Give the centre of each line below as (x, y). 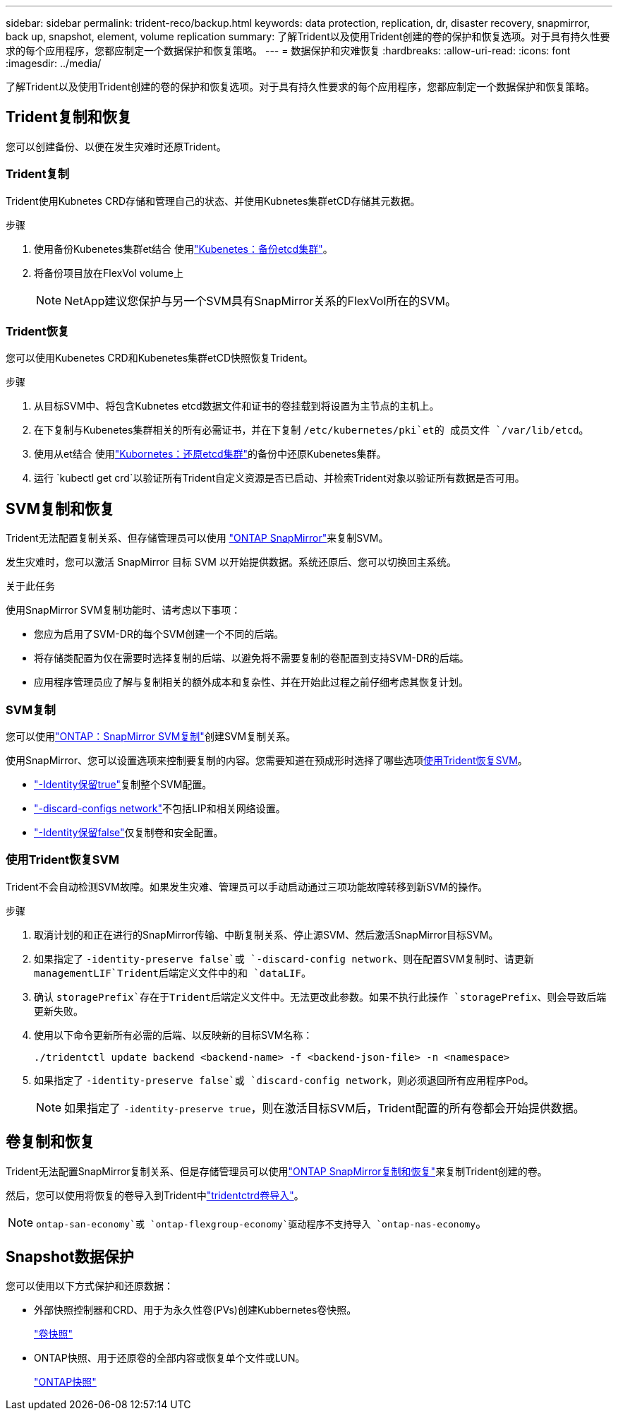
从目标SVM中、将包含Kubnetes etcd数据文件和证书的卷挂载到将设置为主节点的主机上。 (237, 406)
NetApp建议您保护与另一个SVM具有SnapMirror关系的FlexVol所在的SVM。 (261, 301)
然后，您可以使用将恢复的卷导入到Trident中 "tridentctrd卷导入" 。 (155, 1195)
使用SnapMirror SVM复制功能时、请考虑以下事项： (123, 610)
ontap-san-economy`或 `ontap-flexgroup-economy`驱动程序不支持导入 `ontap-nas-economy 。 (262, 1223)
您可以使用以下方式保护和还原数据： (90, 1286)
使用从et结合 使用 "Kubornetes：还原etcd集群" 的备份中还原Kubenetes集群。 (210, 454)
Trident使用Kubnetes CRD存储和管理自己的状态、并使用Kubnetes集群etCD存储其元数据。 (213, 201)
